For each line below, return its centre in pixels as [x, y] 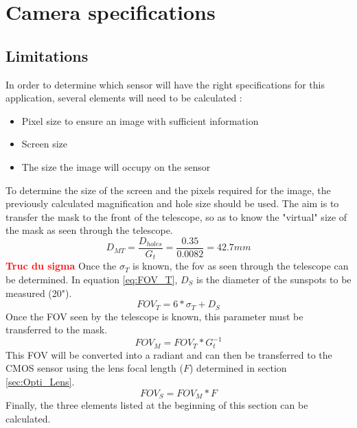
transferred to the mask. [57, 330]
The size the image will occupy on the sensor [116, 166]
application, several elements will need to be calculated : [124, 98]
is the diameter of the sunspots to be [274, 280]
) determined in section [238, 368]
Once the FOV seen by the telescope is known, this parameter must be [154, 316]
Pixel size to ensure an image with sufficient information [140, 120]
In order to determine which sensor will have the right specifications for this [165, 84]
